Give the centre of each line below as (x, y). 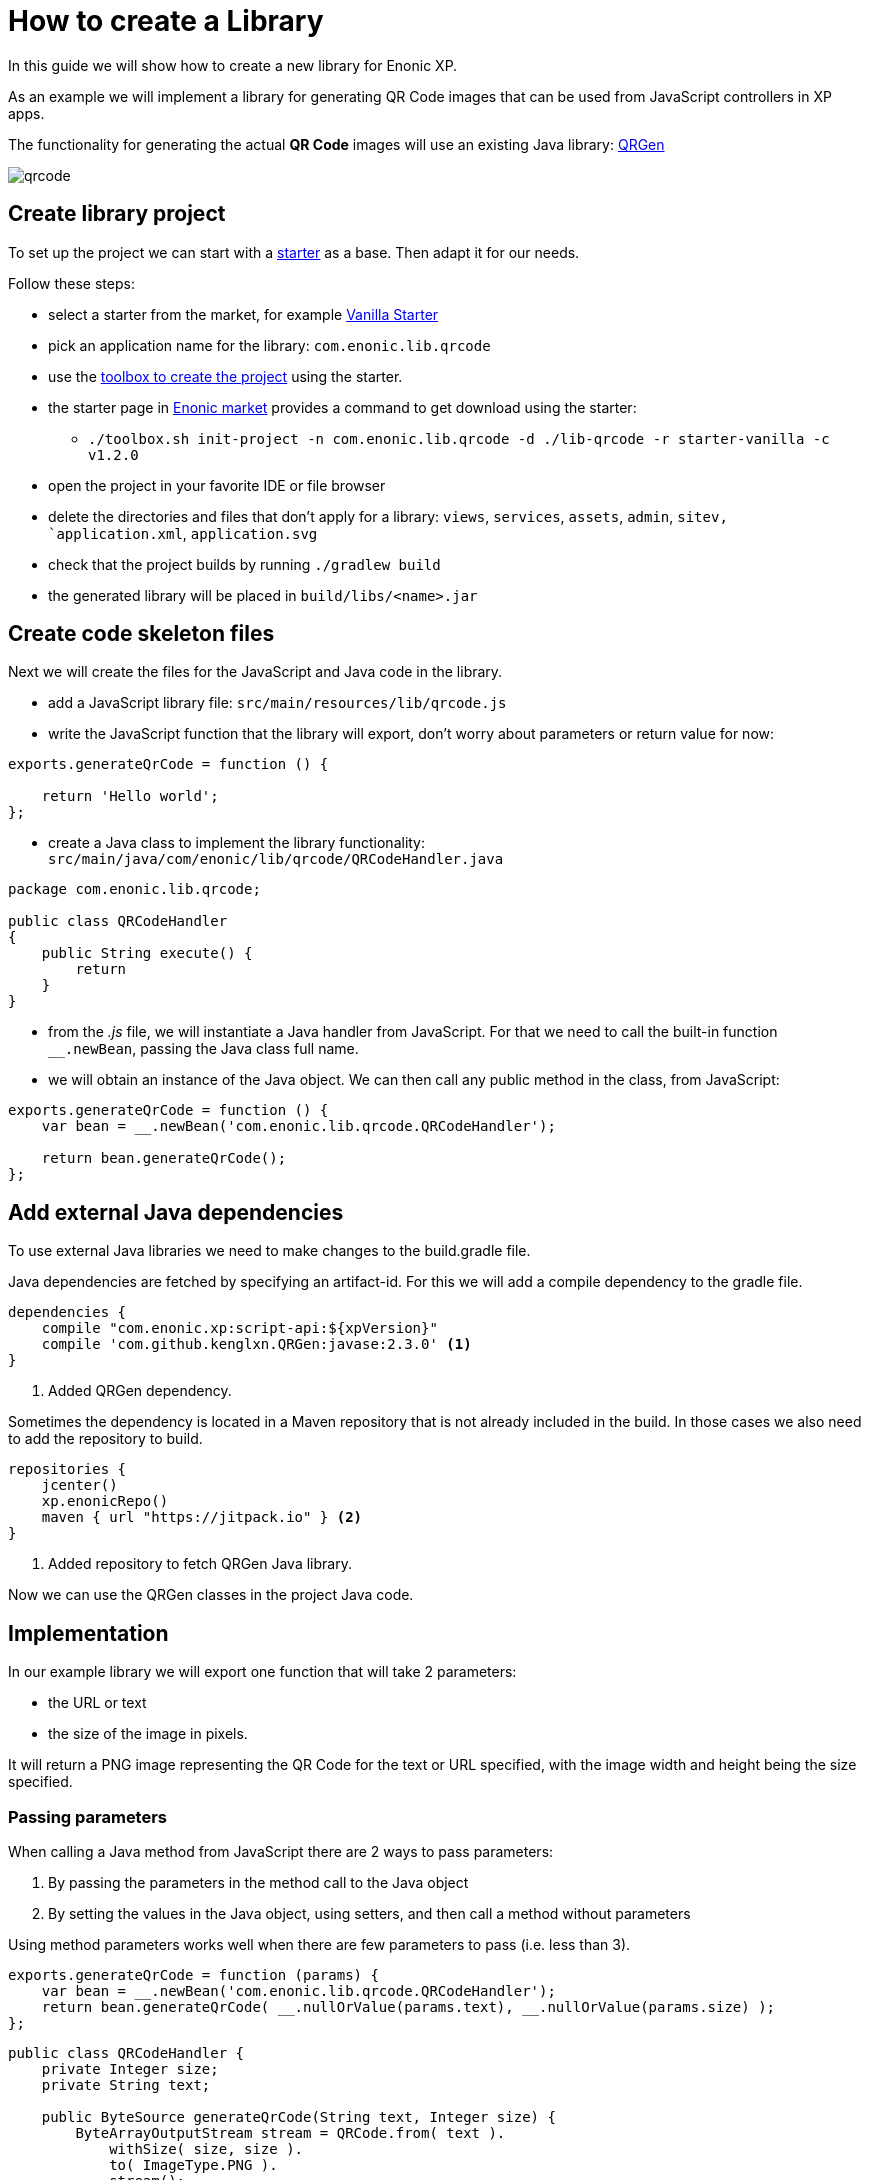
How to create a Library (166, 21)
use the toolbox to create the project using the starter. (225, 376)
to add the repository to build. (105, 1439)
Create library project (117, 214)
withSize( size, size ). (206, 2148)
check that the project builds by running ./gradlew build (244, 564)
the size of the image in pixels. (148, 1734)
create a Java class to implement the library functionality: (237, 843)
